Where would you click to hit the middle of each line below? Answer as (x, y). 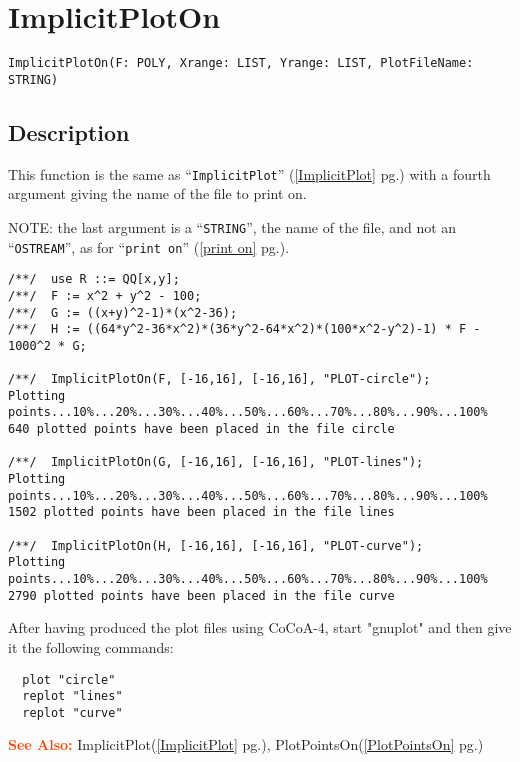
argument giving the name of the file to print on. (157, 193)
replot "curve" (72, 712)
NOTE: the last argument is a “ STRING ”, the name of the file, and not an (232, 226)
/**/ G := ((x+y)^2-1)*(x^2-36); (123, 312)
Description (69, 131)
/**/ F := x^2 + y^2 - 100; (105, 295)
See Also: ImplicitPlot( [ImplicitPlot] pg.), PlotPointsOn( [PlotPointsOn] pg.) (246, 744)
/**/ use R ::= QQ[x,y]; (94, 279)
